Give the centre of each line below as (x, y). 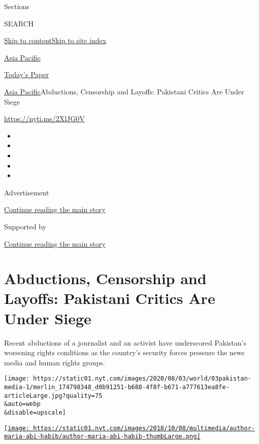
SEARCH (19, 23)
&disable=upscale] (35, 413)
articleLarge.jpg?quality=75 (53, 396)
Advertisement (27, 192)
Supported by (25, 226)
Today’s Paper (27, 74)
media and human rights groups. (55, 362)
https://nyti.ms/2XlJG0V (44, 118)
